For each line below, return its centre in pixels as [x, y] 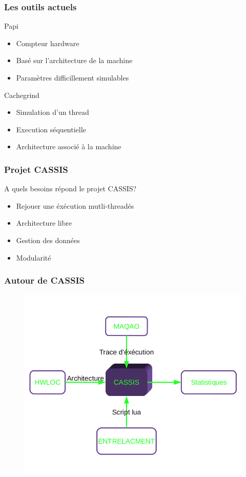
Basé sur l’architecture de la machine [74, 60]
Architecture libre [44, 223]
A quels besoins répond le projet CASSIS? [70, 188]
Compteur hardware [48, 43]
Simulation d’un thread [53, 112]
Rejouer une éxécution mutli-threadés [75, 205]
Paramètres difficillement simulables [73, 77]
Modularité [34, 257]
